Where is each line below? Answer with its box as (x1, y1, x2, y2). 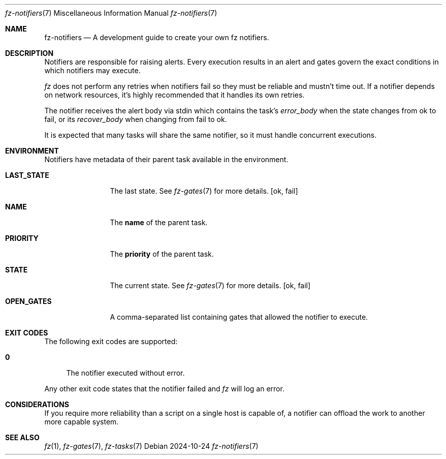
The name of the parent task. (110, 218, 208, 227)
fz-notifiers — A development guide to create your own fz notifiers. (44, 33, 269, 42)
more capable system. (44, 417, 119, 426)
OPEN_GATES (5, 297, 52, 305)
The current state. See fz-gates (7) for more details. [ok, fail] (110, 281, 311, 290)
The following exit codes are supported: (44, 337, 178, 346)
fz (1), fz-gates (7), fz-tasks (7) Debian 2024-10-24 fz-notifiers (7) (44, 442, 259, 450)
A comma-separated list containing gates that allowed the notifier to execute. (110, 313, 368, 321)
